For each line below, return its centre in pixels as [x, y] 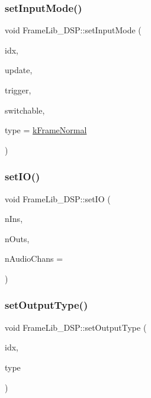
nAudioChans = [34, 258]
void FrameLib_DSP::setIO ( [58, 198]
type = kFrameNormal [46, 130]
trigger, [18, 90]
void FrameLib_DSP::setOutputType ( [76, 327]
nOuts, [17, 238]
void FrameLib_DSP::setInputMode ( [73, 30]
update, [19, 70]
